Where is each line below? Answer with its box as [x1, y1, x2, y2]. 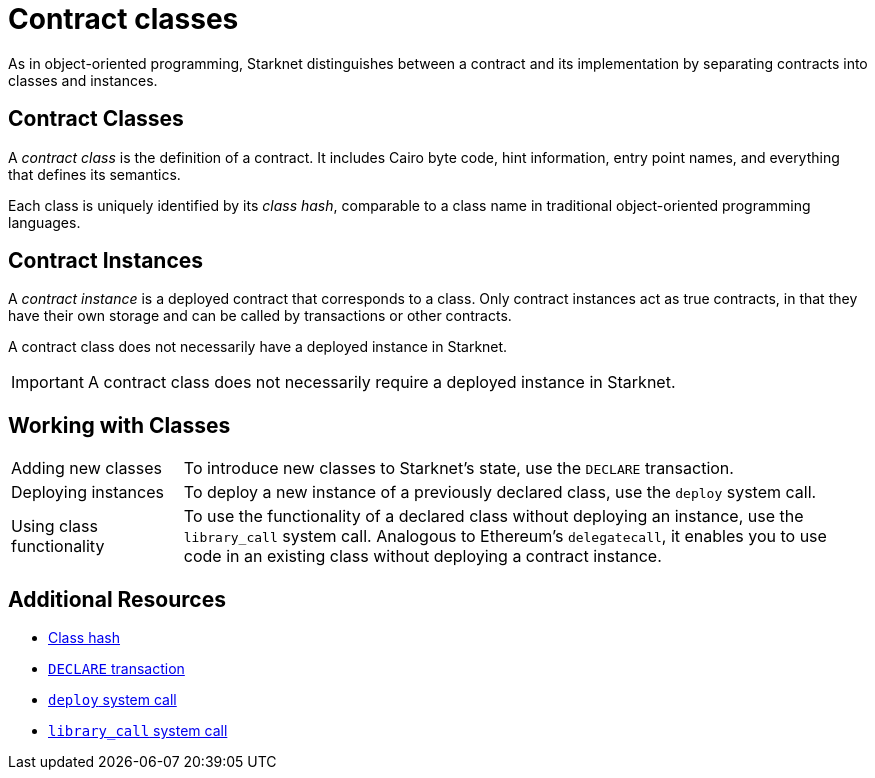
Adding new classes [11, 458, 163, 479]
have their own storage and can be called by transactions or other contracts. [8, 307, 512, 325]
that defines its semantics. [8, 165, 181, 183]
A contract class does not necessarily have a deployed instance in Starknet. [8, 338, 508, 356]
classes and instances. [8, 71, 158, 89]
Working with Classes [8, 412, 231, 438]
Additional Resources [8, 586, 226, 612]
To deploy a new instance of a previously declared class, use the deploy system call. [183, 482, 817, 503]
